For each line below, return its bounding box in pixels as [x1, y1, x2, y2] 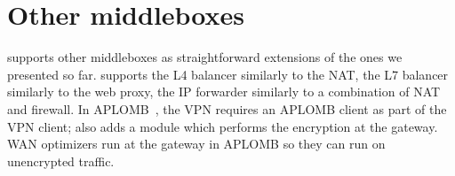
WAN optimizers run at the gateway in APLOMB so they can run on [7, 134, 386, 153]
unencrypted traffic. [7, 151, 115, 170]
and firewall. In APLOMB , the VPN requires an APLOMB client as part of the [7, 99, 447, 118]
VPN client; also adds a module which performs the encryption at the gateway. [7, 117, 438, 135]
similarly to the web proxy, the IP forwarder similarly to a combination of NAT [7, 82, 441, 101]
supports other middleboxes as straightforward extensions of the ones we [7, 48, 403, 66]
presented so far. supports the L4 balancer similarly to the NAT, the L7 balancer [7, 65, 449, 83]
